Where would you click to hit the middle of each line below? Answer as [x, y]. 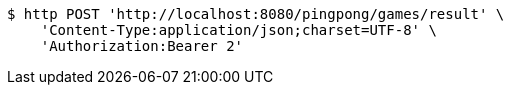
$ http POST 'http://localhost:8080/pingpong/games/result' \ [256, 14]
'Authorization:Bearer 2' [142, 46]
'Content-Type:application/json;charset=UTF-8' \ [238, 30]
